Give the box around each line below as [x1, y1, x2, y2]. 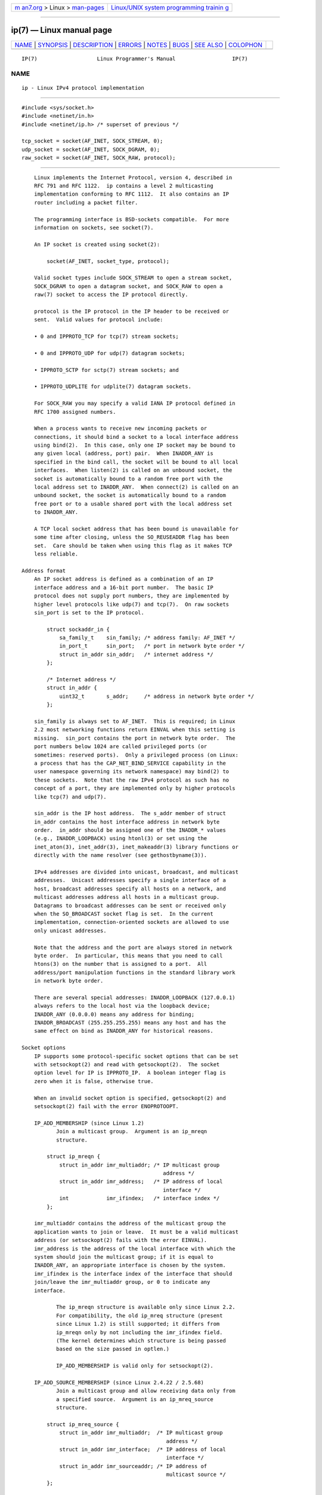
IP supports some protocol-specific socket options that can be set [33, 1052, 239, 1060]
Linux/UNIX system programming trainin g [111, 4, 229, 11]
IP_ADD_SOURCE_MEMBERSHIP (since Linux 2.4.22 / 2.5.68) [33, 1379, 204, 1386]
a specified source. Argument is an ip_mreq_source [55, 1396, 214, 1402]
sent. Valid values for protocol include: [33, 316, 163, 323]
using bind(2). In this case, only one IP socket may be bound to [33, 442, 236, 448]
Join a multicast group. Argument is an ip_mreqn [55, 1128, 208, 1135]
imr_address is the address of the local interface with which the [33, 1245, 236, 1252]
